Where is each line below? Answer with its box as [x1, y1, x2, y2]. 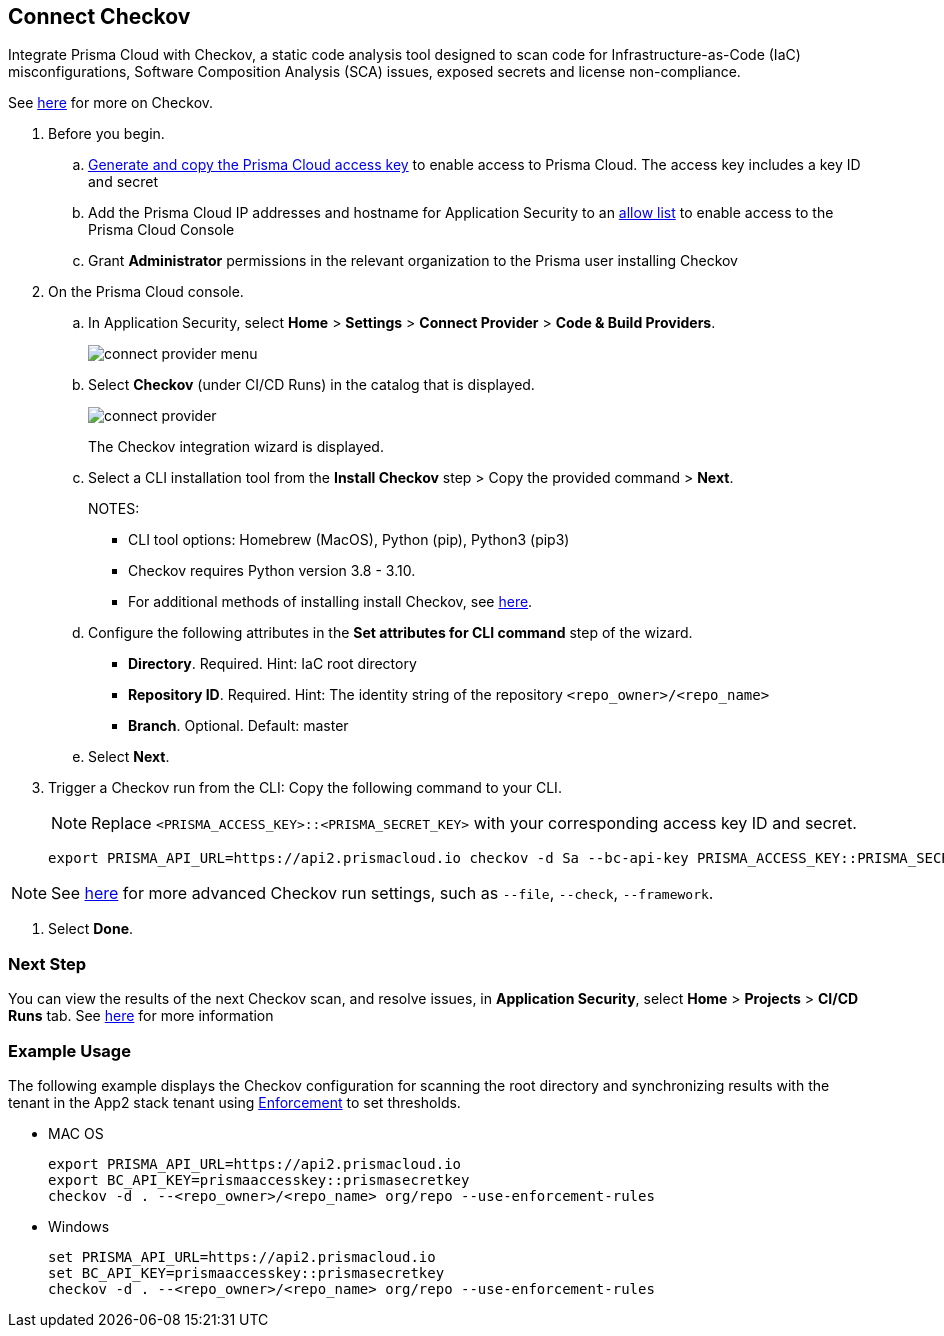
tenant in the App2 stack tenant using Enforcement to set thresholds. [8, 1093, 461, 1111]
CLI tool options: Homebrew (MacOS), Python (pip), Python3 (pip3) [128, 531, 570, 549]
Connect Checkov [8, 4, 191, 29]
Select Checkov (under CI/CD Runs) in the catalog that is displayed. [88, 376, 535, 394]
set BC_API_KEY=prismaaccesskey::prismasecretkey [48, 1264, 445, 1281]
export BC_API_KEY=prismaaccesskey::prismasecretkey [48, 1171, 470, 1188]
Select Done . [48, 920, 134, 938]
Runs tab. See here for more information [8, 1007, 274, 1025]
